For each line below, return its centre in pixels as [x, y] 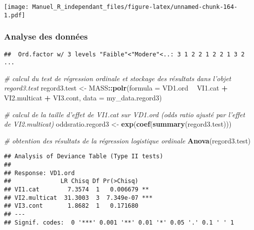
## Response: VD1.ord [40, 173]
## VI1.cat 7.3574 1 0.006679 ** [77, 190]
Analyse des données [46, 36]
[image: [17, 7]
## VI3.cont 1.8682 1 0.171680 [71, 206]
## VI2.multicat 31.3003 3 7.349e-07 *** [78, 198]
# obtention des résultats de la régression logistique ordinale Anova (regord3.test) [127, 140]
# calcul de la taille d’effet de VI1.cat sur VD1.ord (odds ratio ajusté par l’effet [125, 114]
